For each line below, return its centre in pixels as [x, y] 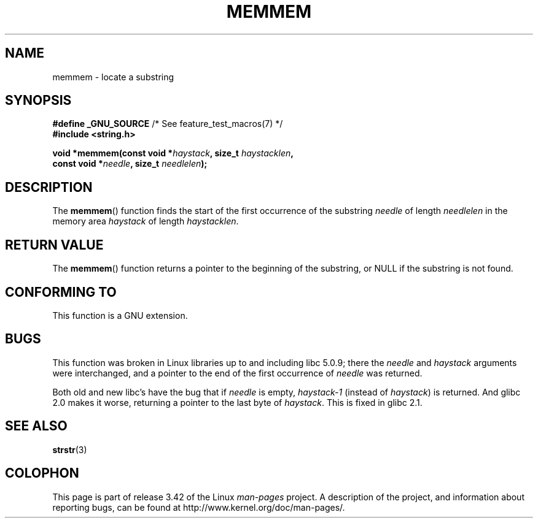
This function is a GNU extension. [120, 315]
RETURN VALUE [54, 245]
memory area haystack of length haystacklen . [146, 221]
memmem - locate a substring [113, 77]
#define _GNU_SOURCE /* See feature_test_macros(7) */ [168, 124]
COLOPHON [42, 473]
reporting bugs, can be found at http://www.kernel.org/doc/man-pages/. [199, 507]
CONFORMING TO [61, 292]
